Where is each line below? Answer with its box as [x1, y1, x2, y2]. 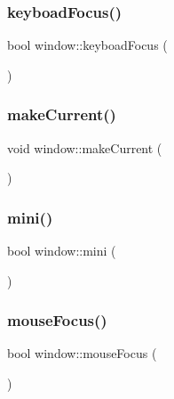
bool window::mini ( [7, 241, 116, 260]
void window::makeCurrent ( [7, 138, 162, 157]
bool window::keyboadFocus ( [7, 36, 168, 54]
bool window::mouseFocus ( [7, 344, 157, 362]
